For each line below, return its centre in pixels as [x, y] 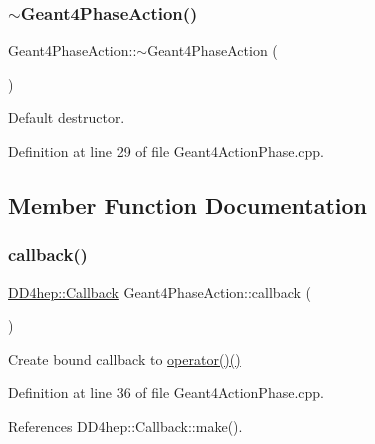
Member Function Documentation [188, 204]
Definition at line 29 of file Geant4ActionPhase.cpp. [166, 151]
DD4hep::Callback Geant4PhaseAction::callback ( [159, 291]
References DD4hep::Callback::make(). [125, 425]
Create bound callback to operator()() [124, 358]
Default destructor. [66, 117]
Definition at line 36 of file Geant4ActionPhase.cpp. [166, 392]
